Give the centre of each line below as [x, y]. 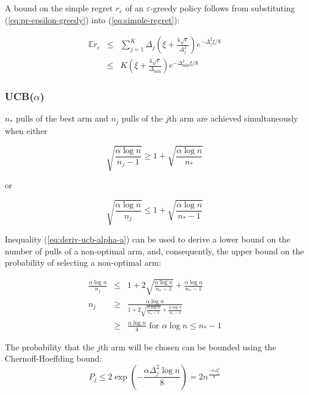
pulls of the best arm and [62, 118]
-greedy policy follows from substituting [223, 8]
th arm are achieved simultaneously [233, 118]
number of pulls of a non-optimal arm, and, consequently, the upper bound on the [154, 251]
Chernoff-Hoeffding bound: [54, 358]
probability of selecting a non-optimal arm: [83, 262]
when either [26, 130]
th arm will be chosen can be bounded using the [188, 346]
